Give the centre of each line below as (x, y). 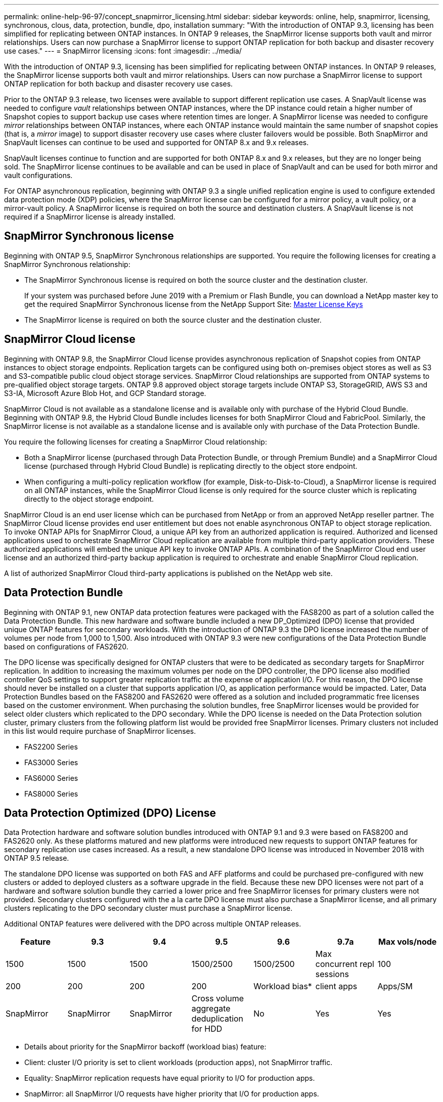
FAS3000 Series (51, 762)
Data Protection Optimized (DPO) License (110, 813)
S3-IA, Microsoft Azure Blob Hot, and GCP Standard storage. (105, 393)
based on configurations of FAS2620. (66, 646)
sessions (332, 974)
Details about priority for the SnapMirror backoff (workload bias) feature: (145, 1047)
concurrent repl (345, 964)
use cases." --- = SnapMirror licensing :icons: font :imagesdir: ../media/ (123, 51)
